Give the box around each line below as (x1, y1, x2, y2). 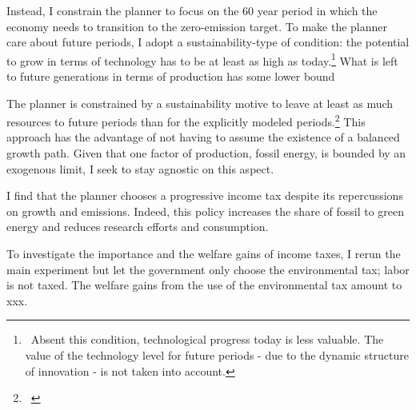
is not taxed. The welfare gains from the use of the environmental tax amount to (6, 277, 402, 293)
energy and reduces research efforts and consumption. (6, 218, 269, 235)
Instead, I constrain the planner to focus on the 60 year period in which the (6, 2, 378, 18)
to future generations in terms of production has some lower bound (6, 68, 335, 85)
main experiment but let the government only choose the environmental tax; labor (6, 261, 410, 277)
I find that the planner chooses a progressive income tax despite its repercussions (6, 187, 403, 204)
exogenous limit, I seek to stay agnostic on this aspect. (6, 160, 274, 177)
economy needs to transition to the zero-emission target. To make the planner (6, 18, 388, 34)
